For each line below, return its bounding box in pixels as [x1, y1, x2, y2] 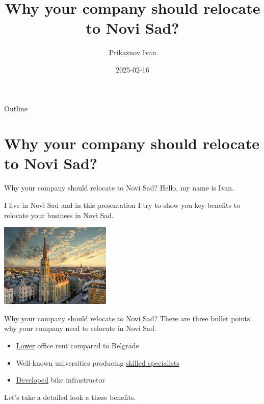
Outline [4, 103, 28, 113]
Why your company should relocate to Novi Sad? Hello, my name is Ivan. [4, 182, 234, 193]
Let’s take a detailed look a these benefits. [4, 391, 136, 402]
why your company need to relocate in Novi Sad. [4, 323, 156, 334]
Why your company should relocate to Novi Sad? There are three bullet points [4, 313, 250, 323]
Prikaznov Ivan [109, 47, 156, 58]
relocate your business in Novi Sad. [4, 209, 114, 220]
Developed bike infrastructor [16, 374, 105, 385]
